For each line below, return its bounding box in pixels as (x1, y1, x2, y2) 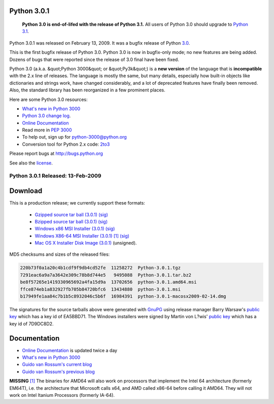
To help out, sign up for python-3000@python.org (22, 134, 127, 140)
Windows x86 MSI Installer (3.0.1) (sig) (35, 226, 115, 232)
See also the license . (9, 160, 53, 166)
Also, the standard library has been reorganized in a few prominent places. (9, 87, 165, 93)
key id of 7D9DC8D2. (9, 320, 54, 327)
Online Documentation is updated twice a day (22, 347, 118, 353)
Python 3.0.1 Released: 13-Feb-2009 (9, 173, 101, 180)
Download (9, 187, 43, 195)
